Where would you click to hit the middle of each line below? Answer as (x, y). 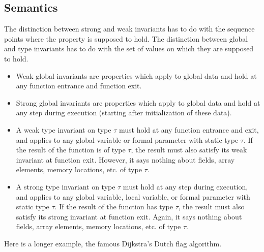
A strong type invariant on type (66, 186)
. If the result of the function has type (114, 207)
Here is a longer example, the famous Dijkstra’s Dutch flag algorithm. (113, 243)
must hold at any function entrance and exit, (189, 129)
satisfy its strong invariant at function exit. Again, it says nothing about (129, 216)
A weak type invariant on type (64, 129)
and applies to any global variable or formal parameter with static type (127, 139)
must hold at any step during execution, (185, 186)
